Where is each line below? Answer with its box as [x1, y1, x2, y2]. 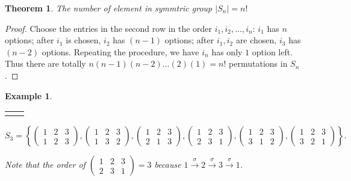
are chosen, [235, 34, 277, 46]
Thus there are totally [5, 57, 86, 70]
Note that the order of [5, 158, 85, 171]
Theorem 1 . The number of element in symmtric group [5, 2, 213, 14]
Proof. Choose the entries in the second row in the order [5, 22, 213, 34]
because [154, 158, 181, 171]
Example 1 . [5, 89, 52, 102]
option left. [252, 45, 293, 58]
